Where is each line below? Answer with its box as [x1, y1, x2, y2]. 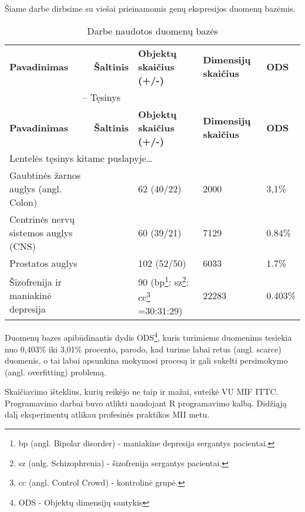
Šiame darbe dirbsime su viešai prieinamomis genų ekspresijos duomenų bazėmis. [5, 2, 296, 14]
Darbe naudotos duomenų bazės [87, 23, 218, 38]
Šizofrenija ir [9, 274, 62, 289]
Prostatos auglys [9, 256, 77, 270]
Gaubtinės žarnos [9, 168, 81, 182]
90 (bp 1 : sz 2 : [138, 273, 189, 289]
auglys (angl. [9, 181, 62, 195]
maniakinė [9, 288, 52, 302]
